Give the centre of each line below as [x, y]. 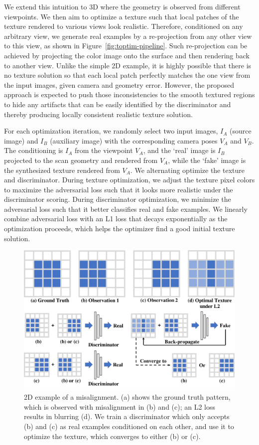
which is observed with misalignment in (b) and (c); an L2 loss [120, 406]
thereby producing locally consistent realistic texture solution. [98, 114]
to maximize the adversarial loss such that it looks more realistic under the [119, 189]
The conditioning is [34, 150]
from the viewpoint [104, 150]
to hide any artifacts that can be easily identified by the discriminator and [118, 104]
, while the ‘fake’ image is [207, 160]
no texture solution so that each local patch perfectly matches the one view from [127, 75]
